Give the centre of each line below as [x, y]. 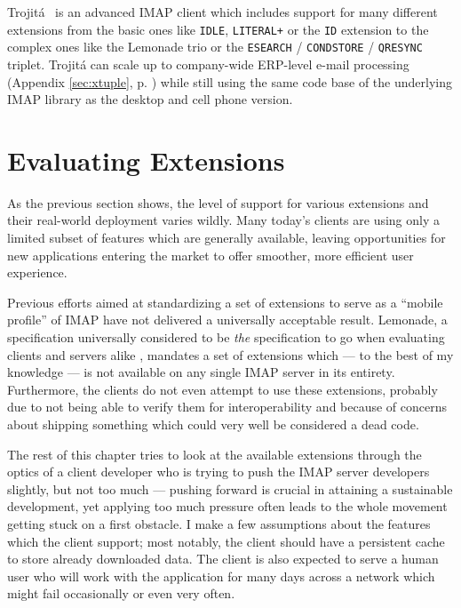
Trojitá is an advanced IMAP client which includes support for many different [223, 12]
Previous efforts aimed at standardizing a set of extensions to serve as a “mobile [225, 302]
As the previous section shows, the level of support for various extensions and [218, 202]
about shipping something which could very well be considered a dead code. [213, 424]
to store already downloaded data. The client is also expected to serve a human [223, 559]
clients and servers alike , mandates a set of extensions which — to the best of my [230, 354]
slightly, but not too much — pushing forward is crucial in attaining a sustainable [230, 488]
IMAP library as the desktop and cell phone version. [150, 99]
